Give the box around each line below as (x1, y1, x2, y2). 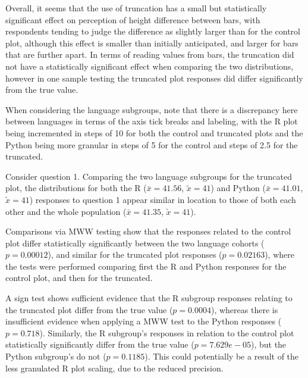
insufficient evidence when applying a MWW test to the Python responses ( (5, 315, 282, 327)
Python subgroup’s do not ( (5, 350, 106, 363)
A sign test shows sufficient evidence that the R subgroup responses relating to (5, 292, 293, 304)
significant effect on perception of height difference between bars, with (5, 13, 260, 26)
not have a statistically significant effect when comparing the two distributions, (5, 60, 294, 72)
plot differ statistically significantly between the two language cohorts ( (5, 236, 265, 249)
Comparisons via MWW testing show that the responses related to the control (5, 225, 291, 238)
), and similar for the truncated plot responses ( (48, 248, 222, 261)
